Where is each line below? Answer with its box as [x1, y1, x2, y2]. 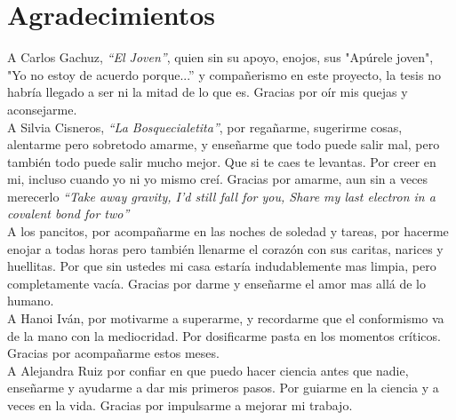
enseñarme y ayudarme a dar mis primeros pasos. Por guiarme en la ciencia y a [7, 378, 439, 397]
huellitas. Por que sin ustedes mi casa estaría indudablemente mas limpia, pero [7, 257, 436, 275]
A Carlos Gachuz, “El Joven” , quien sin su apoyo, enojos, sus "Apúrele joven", [7, 48, 434, 67]
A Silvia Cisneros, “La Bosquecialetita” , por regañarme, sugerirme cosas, [7, 117, 403, 136]
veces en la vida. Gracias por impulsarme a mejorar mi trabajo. [7, 396, 353, 414]
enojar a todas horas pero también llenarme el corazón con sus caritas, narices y [7, 239, 444, 258]
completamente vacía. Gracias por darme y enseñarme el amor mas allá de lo [7, 273, 427, 292]
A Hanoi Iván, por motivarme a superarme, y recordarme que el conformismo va [7, 309, 444, 328]
